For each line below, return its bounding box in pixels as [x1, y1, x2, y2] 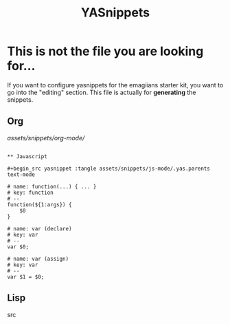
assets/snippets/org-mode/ [7, 133, 85, 142]
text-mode [7, 171, 36, 178]
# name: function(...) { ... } [7, 183, 97, 190]
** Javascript [7, 153, 48, 160]
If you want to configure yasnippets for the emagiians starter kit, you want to [7, 80, 224, 89]
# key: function [7, 189, 54, 196]
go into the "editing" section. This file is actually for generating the [7, 88, 196, 96]
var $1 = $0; [7, 273, 45, 280]
